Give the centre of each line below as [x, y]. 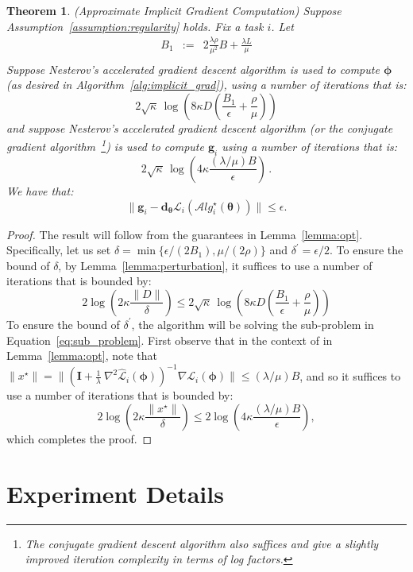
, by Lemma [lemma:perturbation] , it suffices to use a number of [215, 265]
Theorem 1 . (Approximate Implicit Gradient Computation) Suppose [174, 10]
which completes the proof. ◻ [79, 438]
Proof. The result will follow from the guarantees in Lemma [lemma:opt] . [185, 234]
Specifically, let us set [59, 250]
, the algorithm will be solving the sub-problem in [253, 324]
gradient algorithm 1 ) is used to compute [105, 145]
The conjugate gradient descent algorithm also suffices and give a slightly [202, 543]
